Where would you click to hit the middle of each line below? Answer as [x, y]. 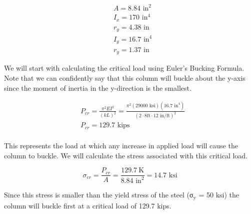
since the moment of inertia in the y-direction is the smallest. [98, 87]
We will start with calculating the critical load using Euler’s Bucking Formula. [124, 68]
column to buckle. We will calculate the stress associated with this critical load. [126, 155]
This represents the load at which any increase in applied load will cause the [121, 145]
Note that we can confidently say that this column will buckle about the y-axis [125, 78]
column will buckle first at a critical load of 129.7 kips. [88, 205]
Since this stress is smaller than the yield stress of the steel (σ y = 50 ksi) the [121, 195]
